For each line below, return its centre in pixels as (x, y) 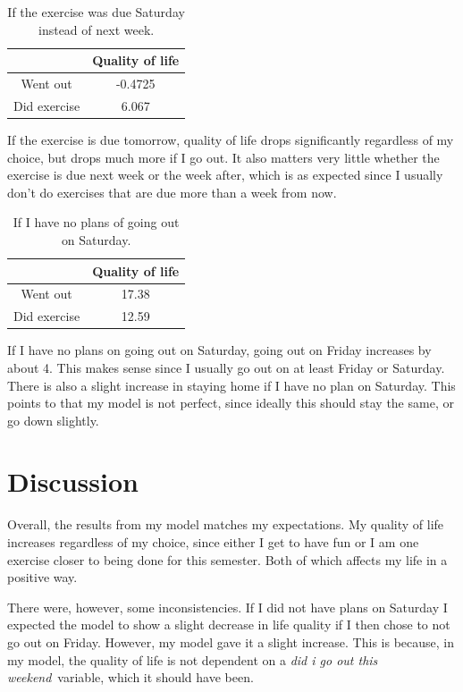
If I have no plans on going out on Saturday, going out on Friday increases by (219, 350)
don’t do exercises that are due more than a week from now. (172, 192)
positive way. (42, 577)
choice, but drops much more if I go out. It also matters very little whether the (223, 157)
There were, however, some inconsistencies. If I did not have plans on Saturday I (227, 607)
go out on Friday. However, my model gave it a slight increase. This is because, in (231, 641)
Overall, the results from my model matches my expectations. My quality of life (226, 524)
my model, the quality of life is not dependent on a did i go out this (193, 659)
